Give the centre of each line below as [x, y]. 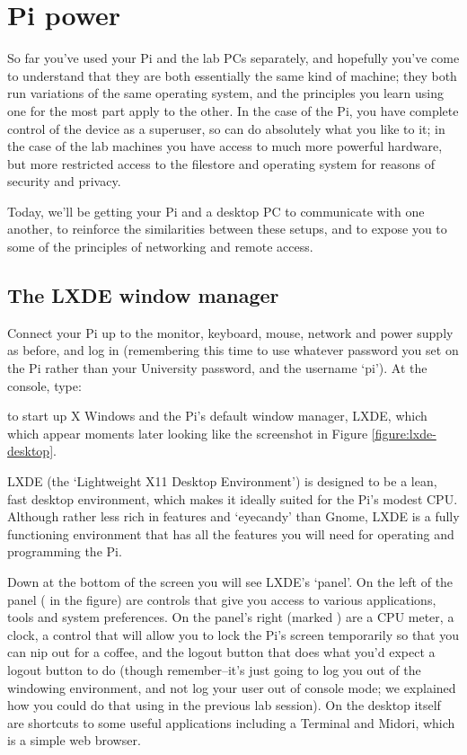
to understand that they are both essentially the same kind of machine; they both [232, 75]
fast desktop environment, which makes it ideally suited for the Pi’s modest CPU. [233, 498]
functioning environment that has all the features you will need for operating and [231, 533]
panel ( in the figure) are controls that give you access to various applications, [222, 599]
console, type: [44, 385]
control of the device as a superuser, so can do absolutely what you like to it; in [226, 128]
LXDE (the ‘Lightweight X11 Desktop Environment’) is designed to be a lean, [222, 481]
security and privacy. [64, 181]
